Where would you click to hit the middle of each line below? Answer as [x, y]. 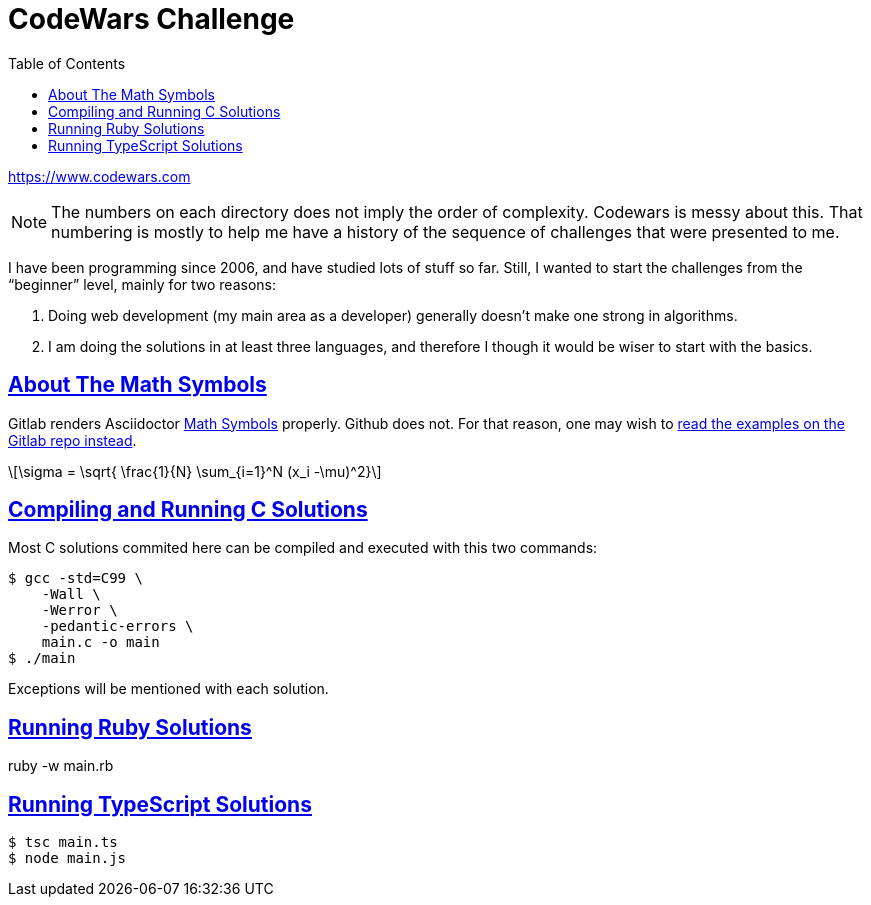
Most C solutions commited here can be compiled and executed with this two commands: [303, 548]
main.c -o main [100, 642]
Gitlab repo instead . [72, 440]
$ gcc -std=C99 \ [75, 578]
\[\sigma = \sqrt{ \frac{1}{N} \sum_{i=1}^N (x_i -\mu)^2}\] [195, 471]
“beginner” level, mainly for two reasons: [142, 284]
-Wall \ [71, 594]
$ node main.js [67, 858]
